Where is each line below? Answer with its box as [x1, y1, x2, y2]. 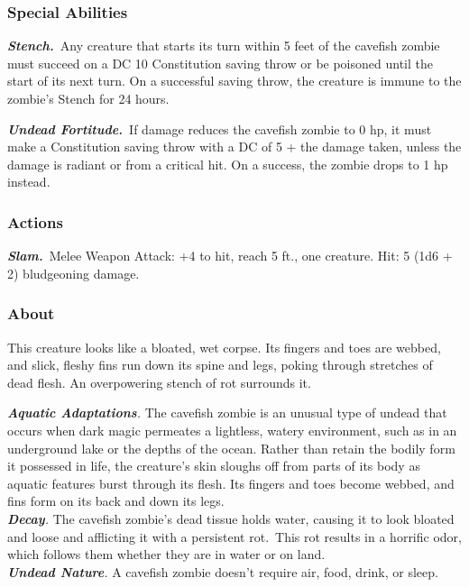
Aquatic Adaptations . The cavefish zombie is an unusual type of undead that [7, 403, 447, 422]
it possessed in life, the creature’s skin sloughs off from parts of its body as [7, 456, 420, 475]
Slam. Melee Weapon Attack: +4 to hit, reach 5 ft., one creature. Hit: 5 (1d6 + [7, 246, 453, 265]
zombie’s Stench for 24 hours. [7, 89, 170, 107]
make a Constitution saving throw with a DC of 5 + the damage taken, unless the [7, 137, 462, 156]
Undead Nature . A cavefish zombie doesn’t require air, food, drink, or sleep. [7, 562, 438, 581]
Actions [7, 210, 63, 233]
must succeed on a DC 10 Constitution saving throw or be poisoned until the [7, 53, 433, 72]
